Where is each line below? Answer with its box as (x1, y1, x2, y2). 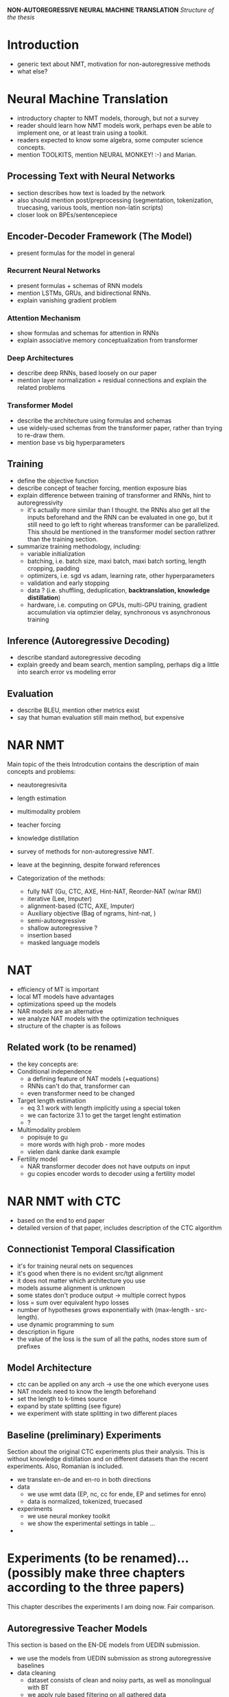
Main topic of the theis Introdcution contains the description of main (7, 760, 200, 768)
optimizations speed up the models (16, 1000, 117, 1008)
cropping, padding (27, 564, 80, 573)
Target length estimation (16, 1096, 86, 1105)
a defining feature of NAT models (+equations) (27, 1074, 160, 1083)
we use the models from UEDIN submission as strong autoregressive (16, 1654, 211, 1662)
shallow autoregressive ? (27, 924, 98, 932)
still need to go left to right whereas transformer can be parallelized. (27, 520, 219, 529)
